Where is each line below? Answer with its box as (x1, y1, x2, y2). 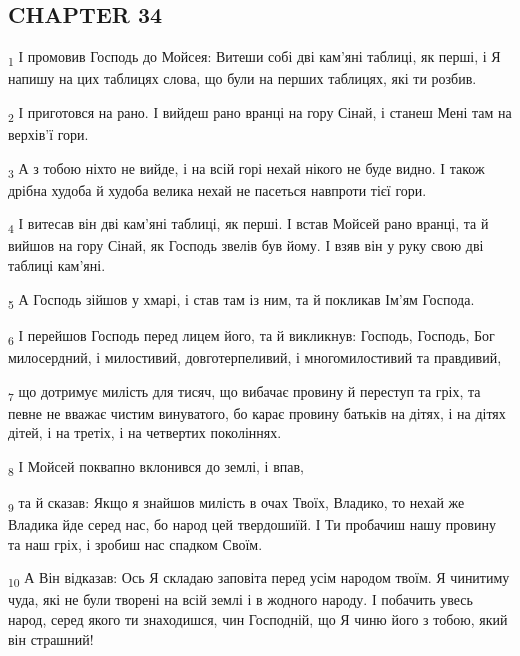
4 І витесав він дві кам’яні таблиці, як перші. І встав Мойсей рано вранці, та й (8, 213, 489, 237)
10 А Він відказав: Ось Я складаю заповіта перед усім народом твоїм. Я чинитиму (8, 567, 510, 591)
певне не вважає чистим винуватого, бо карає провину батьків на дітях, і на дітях (8, 402, 506, 423)
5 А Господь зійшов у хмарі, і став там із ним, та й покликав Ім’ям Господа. (8, 288, 475, 312)
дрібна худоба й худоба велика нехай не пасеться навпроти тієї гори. (8, 179, 427, 200)
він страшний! (8, 628, 94, 649)
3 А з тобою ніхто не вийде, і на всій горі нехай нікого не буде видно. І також (8, 157, 485, 181)
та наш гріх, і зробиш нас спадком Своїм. (8, 533, 263, 554)
